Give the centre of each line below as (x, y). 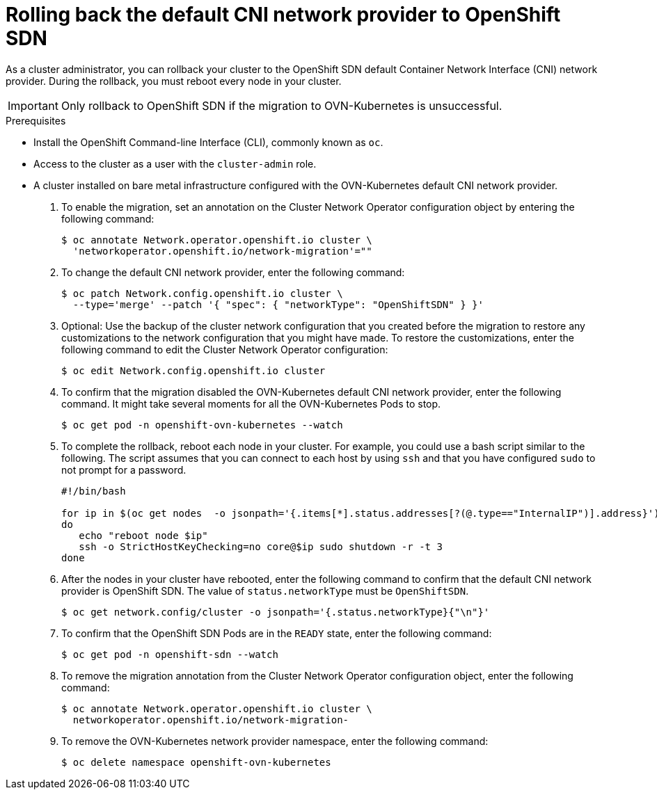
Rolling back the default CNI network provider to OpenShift (283, 15)
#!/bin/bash (94, 491)
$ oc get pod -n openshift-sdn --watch (170, 654)
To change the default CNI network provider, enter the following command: (233, 272)
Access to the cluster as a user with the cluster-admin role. (175, 163)
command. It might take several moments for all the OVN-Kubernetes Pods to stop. (251, 403)
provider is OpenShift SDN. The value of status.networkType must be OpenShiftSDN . (265, 591)
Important (33, 105)
